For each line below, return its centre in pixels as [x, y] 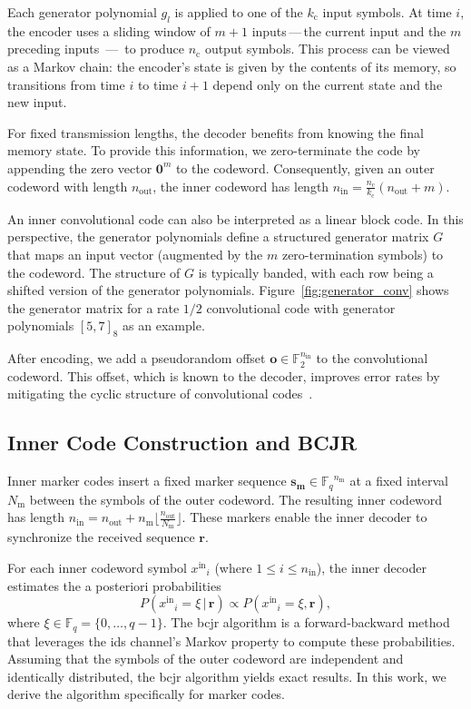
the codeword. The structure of [94, 272]
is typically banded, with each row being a [316, 272]
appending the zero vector [80, 167]
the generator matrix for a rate [93, 307]
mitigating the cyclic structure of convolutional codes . [160, 394]
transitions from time [66, 84]
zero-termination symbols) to [363, 254]
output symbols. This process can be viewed [327, 49]
